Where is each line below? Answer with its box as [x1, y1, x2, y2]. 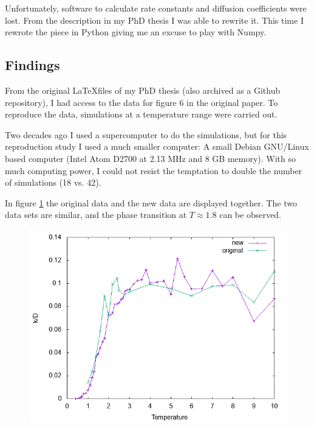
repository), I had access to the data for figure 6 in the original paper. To [5, 96, 278, 108]
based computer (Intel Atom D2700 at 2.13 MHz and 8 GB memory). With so [5, 152, 296, 164]
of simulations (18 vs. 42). [5, 176, 101, 189]
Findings [5, 55, 60, 74]
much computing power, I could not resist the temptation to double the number [5, 164, 302, 177]
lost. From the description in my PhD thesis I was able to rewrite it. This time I [5, 13, 304, 26]
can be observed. [219, 208, 281, 221]
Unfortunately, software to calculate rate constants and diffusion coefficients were [5, 2, 307, 14]
